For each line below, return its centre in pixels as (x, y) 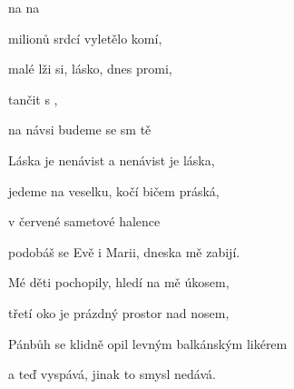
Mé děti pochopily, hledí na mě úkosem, (119, 282)
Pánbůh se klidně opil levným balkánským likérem (148, 343)
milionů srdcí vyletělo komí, (85, 38)
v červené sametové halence (84, 221)
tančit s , (33, 99)
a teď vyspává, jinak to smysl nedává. (112, 374)
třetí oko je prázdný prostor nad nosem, (119, 312)
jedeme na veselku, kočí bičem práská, (114, 190)
